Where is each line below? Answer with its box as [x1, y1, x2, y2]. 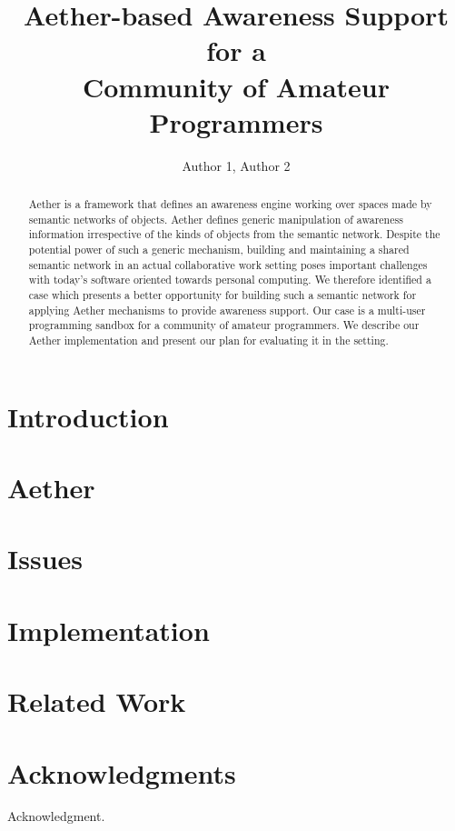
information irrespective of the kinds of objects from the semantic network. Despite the [28, 226, 440, 242]
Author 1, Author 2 [182, 155, 291, 175]
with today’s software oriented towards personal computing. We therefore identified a [28, 272, 431, 287]
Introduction [7, 397, 169, 435]
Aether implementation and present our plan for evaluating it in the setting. [28, 332, 389, 347]
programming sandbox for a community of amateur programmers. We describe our [28, 317, 420, 333]
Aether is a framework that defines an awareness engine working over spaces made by [28, 196, 432, 212]
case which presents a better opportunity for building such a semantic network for [28, 287, 417, 303]
